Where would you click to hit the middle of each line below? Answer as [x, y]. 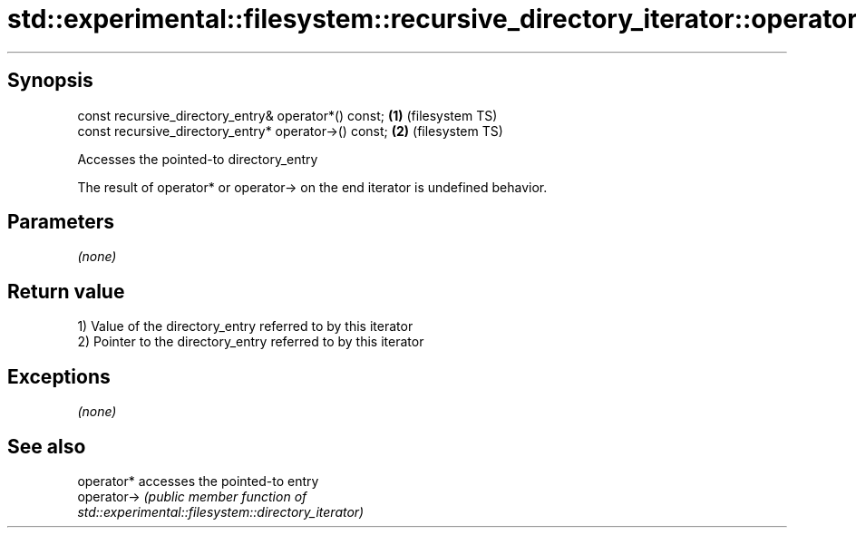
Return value [66, 291]
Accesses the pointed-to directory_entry [198, 159]
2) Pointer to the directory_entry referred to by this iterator [251, 342]
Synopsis [50, 81]
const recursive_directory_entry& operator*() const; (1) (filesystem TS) [287, 115]
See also [47, 446]
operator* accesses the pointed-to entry [198, 481]
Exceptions [59, 376]
